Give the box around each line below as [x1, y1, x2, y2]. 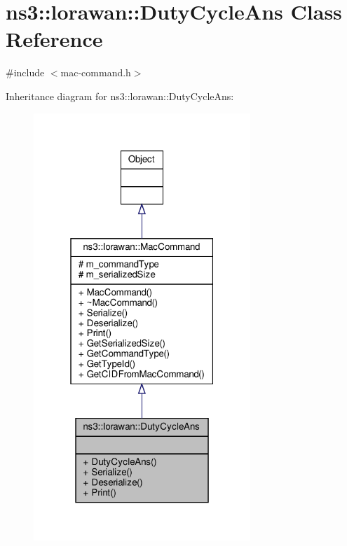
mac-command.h [60, 65, 131, 80]
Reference [6, 24, 103, 53]
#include [6, 65, 45, 80]
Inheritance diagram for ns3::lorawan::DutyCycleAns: [6, 88, 234, 103]
